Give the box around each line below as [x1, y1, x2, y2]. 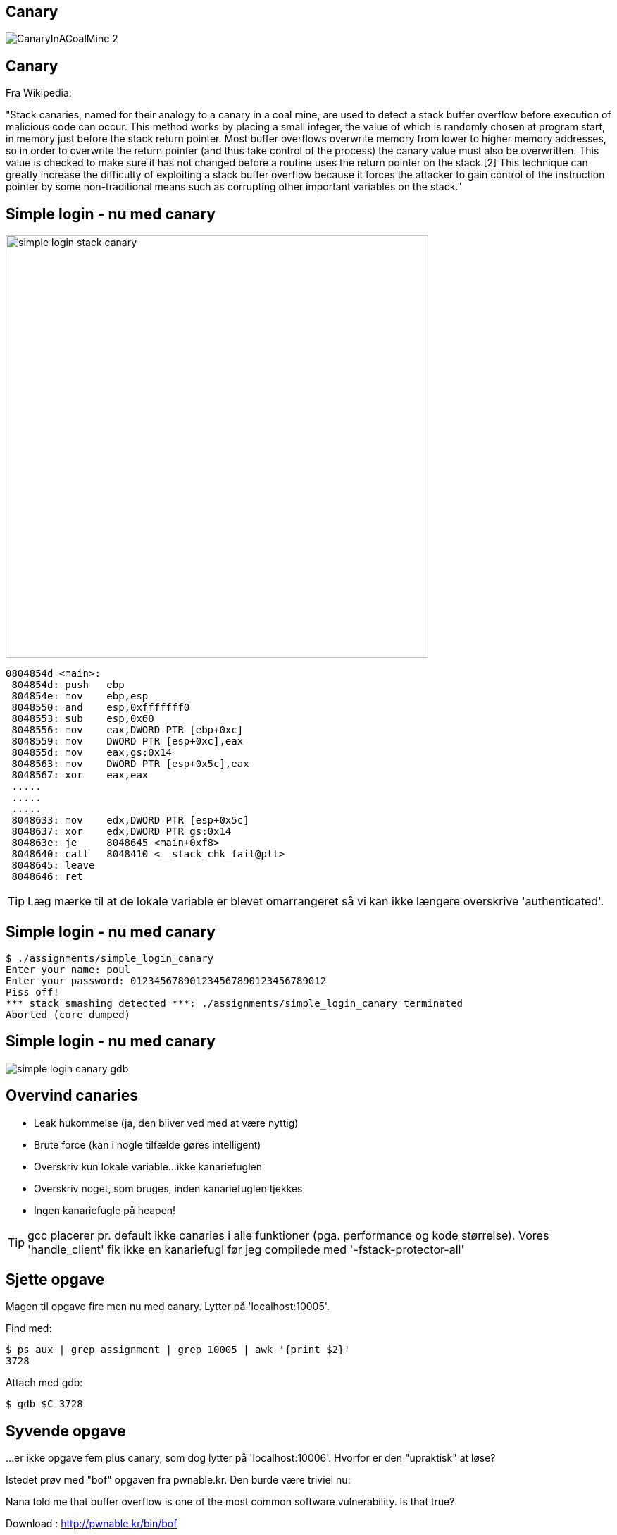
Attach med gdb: [6, 1376, 83, 1389]
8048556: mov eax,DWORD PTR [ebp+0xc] [11, 724, 244, 736]
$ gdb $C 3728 [6, 1398, 83, 1410]
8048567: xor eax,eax [11, 769, 149, 781]
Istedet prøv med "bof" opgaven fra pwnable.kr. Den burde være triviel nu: [6, 1474, 351, 1486]
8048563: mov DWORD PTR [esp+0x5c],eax [11, 758, 249, 770]
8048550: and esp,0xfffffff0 [11, 702, 190, 714]
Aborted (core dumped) [6, 1008, 131, 1020]
